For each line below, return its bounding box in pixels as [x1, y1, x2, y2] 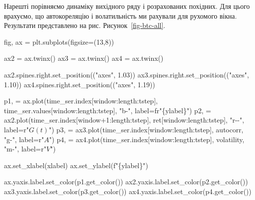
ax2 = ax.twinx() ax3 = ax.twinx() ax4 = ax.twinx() [4, 53, 164, 63]
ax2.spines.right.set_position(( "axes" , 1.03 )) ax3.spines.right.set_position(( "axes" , [4, 69, 249, 79]
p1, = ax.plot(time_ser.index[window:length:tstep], [4, 96, 158, 106]
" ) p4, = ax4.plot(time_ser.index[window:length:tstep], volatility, [49, 134, 245, 144]
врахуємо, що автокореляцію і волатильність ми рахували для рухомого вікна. [4, 10, 237, 21]
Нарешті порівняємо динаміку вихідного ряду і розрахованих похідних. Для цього [4, 1, 250, 11]
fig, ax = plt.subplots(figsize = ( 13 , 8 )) [4, 36, 114, 47]
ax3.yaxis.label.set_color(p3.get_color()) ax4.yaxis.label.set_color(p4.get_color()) [4, 186, 252, 196]
